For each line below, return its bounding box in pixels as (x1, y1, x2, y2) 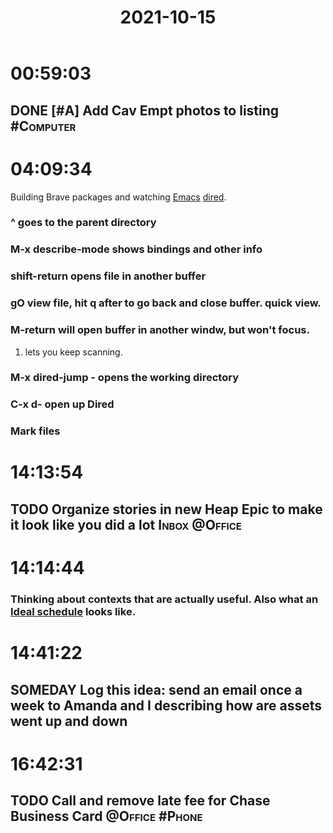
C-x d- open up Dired (10, 397, 115, 411)
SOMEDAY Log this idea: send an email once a (10, 681, 303, 698)
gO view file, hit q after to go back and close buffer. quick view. (10, 296, 322, 310)
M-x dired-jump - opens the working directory (10, 371, 239, 385)
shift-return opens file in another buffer (10, 269, 207, 283)
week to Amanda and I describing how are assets (10, 697, 323, 714)
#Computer (10, 117, 77, 135)
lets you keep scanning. (24, 346, 123, 358)
